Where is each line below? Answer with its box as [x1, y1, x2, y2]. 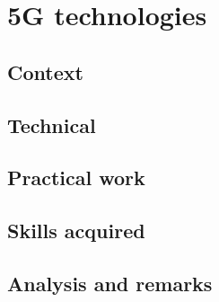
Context [7, 58, 83, 85]
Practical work [7, 164, 145, 191]
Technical [7, 111, 96, 138]
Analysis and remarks [7, 269, 213, 297]
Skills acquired [7, 217, 145, 244]
